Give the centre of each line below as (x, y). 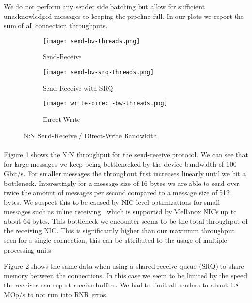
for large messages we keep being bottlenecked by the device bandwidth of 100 (120, 164)
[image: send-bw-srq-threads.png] (98, 73)
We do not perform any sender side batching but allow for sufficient (104, 6)
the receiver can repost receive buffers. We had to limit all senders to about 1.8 (121, 285)
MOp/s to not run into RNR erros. (56, 295)
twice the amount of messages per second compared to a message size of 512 (117, 193)
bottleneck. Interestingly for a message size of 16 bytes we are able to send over (122, 183)
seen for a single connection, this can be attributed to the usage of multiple (116, 240)
